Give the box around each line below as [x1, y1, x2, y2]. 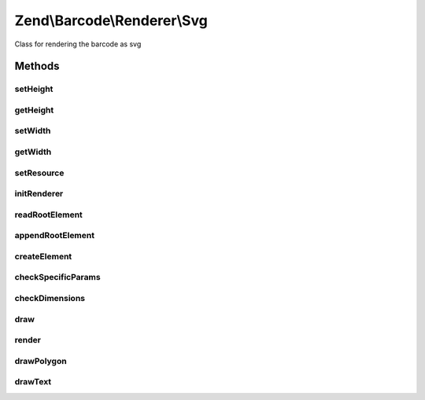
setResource [14, 167, 65, 178]
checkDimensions [14, 292, 86, 303]
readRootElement [14, 209, 83, 220]
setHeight [14, 83, 54, 94]
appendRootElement [14, 230, 94, 241]
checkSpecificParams [14, 272, 102, 283]
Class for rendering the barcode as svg [14, 39, 142, 49]
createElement [14, 251, 72, 262]
